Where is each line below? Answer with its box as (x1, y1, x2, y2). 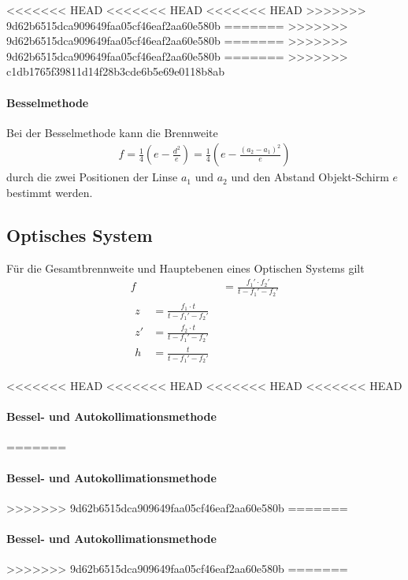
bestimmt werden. (6, 184, 93, 200)
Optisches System (6, 222, 153, 247)
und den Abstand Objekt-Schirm (231, 169, 389, 185)
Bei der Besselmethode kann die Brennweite (6, 124, 218, 140)
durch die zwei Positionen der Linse (6, 169, 178, 185)
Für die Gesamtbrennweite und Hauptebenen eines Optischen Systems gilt (6, 259, 365, 276)
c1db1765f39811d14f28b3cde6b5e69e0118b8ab (6, 63, 224, 80)
